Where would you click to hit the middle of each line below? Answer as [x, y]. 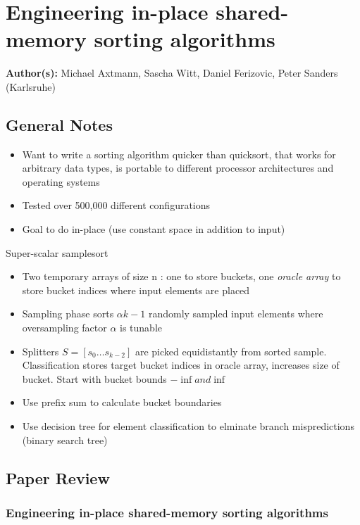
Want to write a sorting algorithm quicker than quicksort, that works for [179, 154]
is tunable [141, 328]
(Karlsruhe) [31, 86]
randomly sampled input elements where [236, 314]
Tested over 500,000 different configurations [116, 205]
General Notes [59, 124]
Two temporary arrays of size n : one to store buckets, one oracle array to [181, 276]
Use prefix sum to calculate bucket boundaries [122, 402]
